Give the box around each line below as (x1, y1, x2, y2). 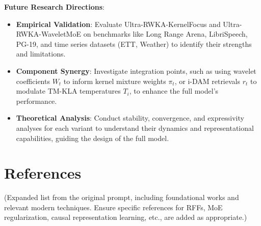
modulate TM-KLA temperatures (16, 86, 121, 96)
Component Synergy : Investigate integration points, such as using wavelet (16, 65, 256, 76)
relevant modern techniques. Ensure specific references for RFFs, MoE (4, 202, 223, 212)
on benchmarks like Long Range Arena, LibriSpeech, (83, 29, 248, 39)
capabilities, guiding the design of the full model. (16, 132, 169, 143)
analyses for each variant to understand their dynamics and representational (16, 122, 254, 133)
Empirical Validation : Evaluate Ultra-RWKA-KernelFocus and (16, 18, 221, 29)
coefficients (16, 75, 50, 86)
